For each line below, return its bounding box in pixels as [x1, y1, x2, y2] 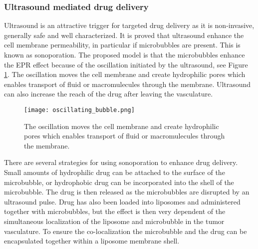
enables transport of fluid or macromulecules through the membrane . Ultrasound [4, 78, 251, 89]
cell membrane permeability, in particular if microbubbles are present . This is [4, 39, 241, 50]
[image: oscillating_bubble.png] [24, 106, 135, 113]
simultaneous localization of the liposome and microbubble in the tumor [4, 215, 225, 226]
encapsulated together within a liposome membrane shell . [4, 235, 180, 246]
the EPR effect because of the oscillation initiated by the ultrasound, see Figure [4, 59, 248, 69]
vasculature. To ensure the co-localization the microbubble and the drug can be [4, 225, 247, 236]
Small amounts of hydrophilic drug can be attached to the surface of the [4, 167, 225, 177]
